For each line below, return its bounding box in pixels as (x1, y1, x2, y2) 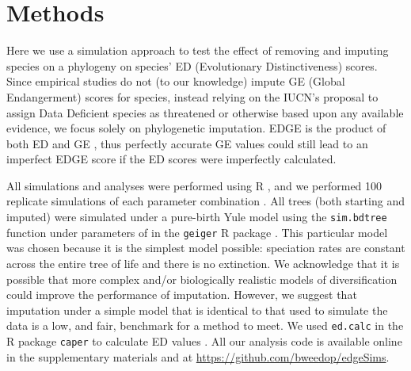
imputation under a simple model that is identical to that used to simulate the (6, 301, 388, 318)
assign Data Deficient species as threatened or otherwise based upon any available (6, 104, 404, 120)
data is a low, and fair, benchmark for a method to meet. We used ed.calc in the (6, 317, 404, 334)
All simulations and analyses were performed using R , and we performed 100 (6, 177, 382, 193)
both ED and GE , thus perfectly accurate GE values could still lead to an (6, 135, 368, 151)
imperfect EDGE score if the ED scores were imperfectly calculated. (6, 151, 337, 167)
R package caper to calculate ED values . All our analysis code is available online (6, 333, 402, 349)
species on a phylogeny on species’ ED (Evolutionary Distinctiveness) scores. (6, 57, 378, 74)
